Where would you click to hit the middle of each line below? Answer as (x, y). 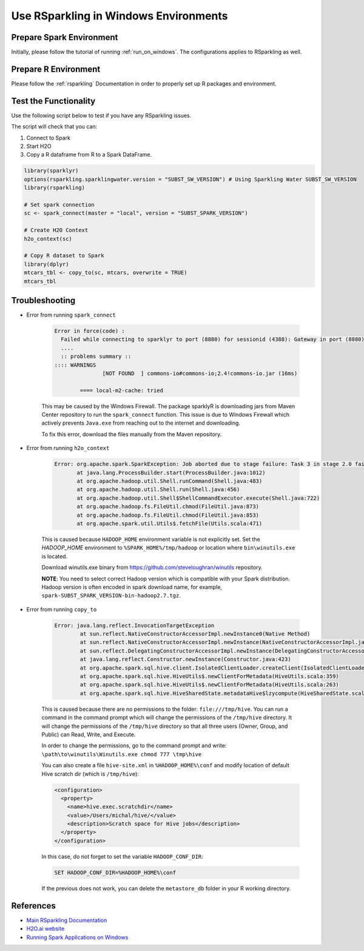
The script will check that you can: (54, 127)
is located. (55, 556)
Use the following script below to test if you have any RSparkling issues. (101, 115)
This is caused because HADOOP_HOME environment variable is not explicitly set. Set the (151, 539)
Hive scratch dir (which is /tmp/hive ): (90, 774)
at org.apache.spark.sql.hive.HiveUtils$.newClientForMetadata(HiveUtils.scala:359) (209, 677)
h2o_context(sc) (48, 239)
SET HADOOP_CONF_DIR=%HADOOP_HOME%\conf (115, 872)
